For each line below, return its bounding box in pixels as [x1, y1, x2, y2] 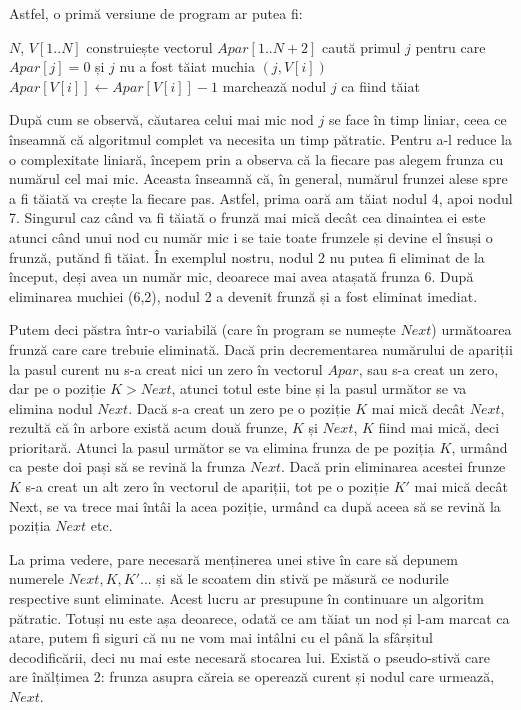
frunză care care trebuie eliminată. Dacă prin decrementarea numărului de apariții [9, 338, 513, 359]
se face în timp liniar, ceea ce [329, 109, 507, 130]
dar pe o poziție [9, 378, 106, 399]
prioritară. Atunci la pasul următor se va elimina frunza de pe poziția [9, 436, 435, 457]
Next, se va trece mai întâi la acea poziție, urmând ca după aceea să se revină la [9, 495, 501, 516]
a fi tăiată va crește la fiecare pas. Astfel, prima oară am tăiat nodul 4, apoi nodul [9, 187, 513, 208]
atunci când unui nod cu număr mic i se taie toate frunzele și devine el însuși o [9, 226, 493, 247]
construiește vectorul [86, 36, 213, 57]
